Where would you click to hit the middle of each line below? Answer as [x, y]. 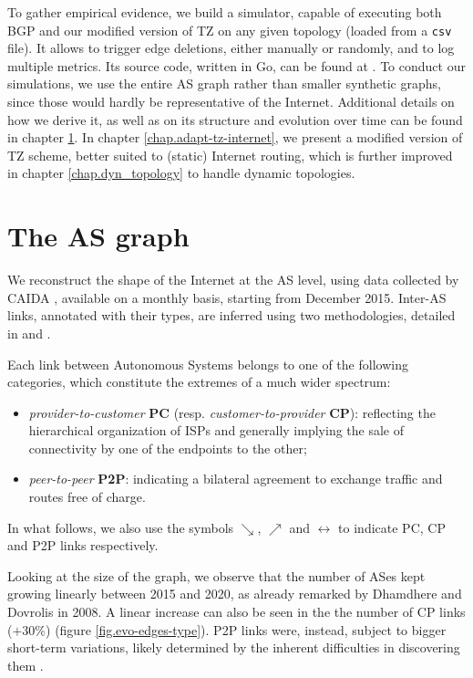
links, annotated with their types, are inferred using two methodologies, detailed [231, 315]
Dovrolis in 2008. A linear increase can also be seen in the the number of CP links [236, 612]
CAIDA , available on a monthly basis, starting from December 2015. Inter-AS [227, 297]
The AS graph [98, 236]
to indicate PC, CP [392, 527]
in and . [29, 333]
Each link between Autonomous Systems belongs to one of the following [208, 364]
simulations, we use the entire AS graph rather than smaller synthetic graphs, [224, 83]
